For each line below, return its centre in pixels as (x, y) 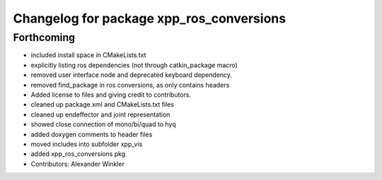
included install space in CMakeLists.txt (88, 55)
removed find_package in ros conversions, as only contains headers (130, 85)
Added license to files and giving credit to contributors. (111, 95)
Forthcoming (44, 37)
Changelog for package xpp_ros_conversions (150, 18)
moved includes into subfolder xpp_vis (87, 144)
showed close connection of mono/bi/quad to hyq (103, 124)
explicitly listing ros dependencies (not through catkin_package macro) (134, 65)
